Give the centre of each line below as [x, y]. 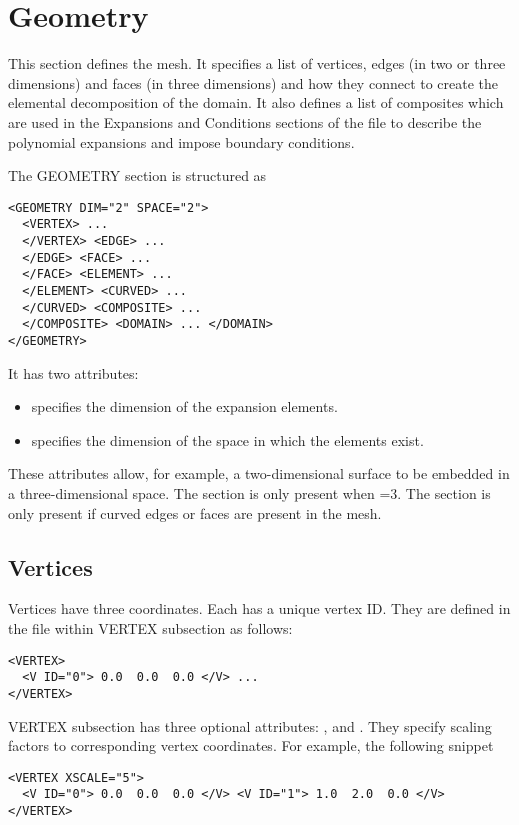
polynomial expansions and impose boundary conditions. [181, 141]
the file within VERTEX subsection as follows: [150, 627]
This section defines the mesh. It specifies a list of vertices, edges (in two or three [257, 63]
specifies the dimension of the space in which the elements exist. [227, 439]
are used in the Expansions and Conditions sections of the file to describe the [245, 121]
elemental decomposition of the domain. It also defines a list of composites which [256, 102]
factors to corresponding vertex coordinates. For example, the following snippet [251, 745]
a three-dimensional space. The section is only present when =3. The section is [249, 492]
